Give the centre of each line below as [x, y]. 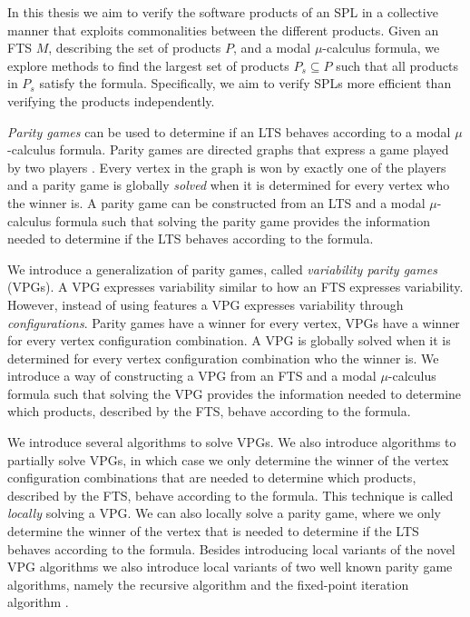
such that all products [397, 65]
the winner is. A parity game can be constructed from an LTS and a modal [216, 202]
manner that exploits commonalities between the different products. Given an [223, 30]
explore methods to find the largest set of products [148, 65]
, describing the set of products [135, 48]
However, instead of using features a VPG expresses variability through [206, 304]
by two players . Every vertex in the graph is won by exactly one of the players [227, 167]
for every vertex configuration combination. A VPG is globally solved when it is [229, 340]
